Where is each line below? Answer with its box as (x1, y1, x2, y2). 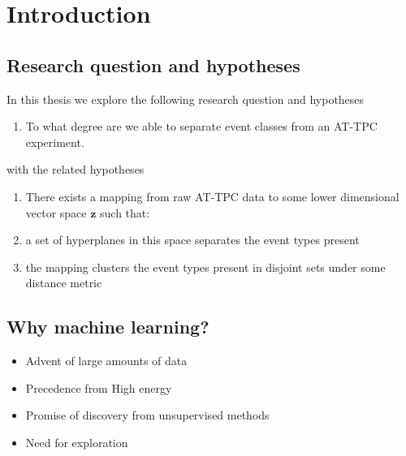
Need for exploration (25, 433, 128, 450)
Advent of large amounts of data (25, 352, 188, 369)
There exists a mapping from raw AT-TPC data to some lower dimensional (25, 187, 400, 204)
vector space (25, 204, 87, 221)
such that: (100, 204, 150, 221)
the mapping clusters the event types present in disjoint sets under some (25, 258, 386, 275)
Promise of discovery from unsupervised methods (25, 407, 270, 424)
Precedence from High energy (25, 379, 172, 396)
